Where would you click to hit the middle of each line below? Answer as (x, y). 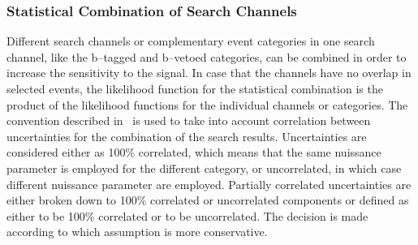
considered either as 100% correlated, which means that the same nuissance (194, 152)
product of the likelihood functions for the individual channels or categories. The (207, 104)
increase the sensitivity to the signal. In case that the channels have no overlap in (209, 73)
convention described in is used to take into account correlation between (189, 120)
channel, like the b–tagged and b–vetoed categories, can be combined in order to (207, 56)
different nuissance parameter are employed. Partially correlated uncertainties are (209, 184)
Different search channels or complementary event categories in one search (191, 41)
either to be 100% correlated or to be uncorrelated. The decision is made (187, 215)
